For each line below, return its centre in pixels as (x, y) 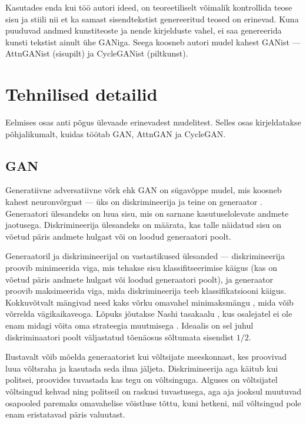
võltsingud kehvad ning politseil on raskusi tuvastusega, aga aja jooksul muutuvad (154, 391)
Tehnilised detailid (82, 94)
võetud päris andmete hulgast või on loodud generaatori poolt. (118, 236)
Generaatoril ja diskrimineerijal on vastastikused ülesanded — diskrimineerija (145, 256)
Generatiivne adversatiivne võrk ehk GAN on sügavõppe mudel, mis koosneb (144, 190)
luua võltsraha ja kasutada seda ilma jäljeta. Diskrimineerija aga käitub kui (142, 368)
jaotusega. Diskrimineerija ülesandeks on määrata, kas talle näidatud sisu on (144, 225)
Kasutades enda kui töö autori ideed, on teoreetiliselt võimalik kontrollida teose (149, 7)
